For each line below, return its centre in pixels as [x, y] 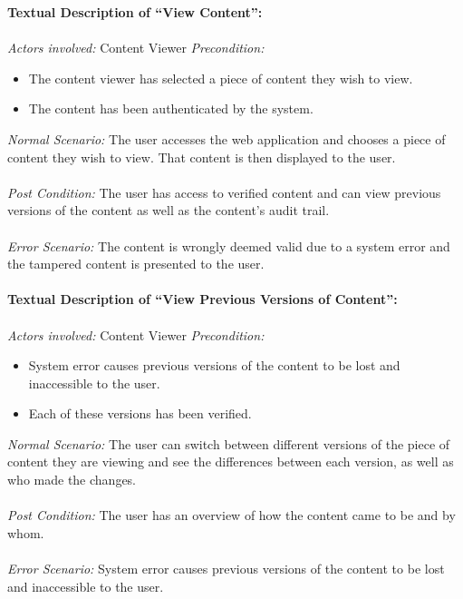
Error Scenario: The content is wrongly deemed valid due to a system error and [229, 245]
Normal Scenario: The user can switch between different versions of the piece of [229, 443]
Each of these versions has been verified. [140, 413]
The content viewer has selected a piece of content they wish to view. [221, 78]
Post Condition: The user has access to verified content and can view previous [224, 192]
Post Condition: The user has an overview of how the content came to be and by [231, 515]
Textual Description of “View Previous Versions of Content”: [203, 299]
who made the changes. [72, 480]
